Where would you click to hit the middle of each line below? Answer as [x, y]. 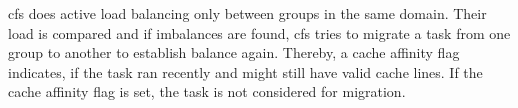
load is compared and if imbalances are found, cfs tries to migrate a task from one [259, 32]
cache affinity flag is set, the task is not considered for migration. [207, 91]
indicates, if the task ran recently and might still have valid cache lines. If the [245, 71]
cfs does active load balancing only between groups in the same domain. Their [247, 13]
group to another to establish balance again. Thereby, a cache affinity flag [234, 52]
